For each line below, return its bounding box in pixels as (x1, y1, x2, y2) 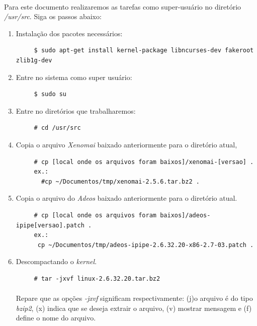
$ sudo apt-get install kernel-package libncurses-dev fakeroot (34, 47, 254, 54)
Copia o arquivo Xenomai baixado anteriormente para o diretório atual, (16, 139, 237, 149)
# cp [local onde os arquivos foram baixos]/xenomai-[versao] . (34, 158, 254, 166)
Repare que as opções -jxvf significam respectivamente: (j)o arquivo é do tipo (16, 293, 253, 303)
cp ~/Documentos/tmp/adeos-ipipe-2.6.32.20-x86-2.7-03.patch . (37, 241, 254, 249)
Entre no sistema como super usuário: (16, 71, 132, 82)
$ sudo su (34, 91, 67, 98)
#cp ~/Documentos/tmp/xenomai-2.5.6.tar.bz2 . (41, 178, 200, 185)
